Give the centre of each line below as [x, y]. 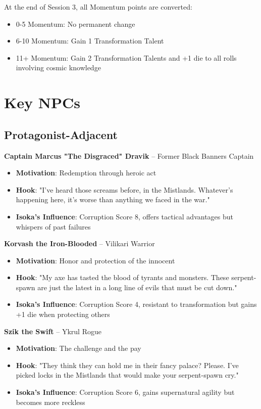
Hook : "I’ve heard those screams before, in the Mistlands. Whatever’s [124, 189]
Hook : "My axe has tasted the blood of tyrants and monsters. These [122, 277]
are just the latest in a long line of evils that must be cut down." [137, 287]
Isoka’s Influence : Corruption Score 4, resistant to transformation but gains [136, 304]
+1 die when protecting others [63, 314]
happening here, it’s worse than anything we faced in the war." [113, 199]
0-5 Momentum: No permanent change [75, 24]
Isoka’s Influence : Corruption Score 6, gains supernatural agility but [125, 392]
